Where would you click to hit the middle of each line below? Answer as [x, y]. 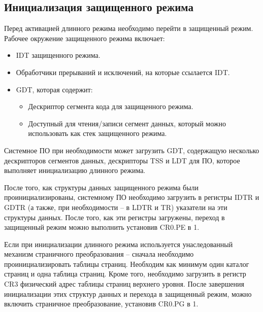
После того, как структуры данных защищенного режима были [102, 187]
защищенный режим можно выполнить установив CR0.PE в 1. [102, 227]
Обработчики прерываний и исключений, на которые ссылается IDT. [123, 72]
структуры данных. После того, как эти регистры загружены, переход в [114, 217]
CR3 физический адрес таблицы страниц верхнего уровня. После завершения [124, 284]
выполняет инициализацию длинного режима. [75, 170]
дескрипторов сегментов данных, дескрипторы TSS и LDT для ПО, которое [122, 160]
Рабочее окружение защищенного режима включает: [85, 38]
